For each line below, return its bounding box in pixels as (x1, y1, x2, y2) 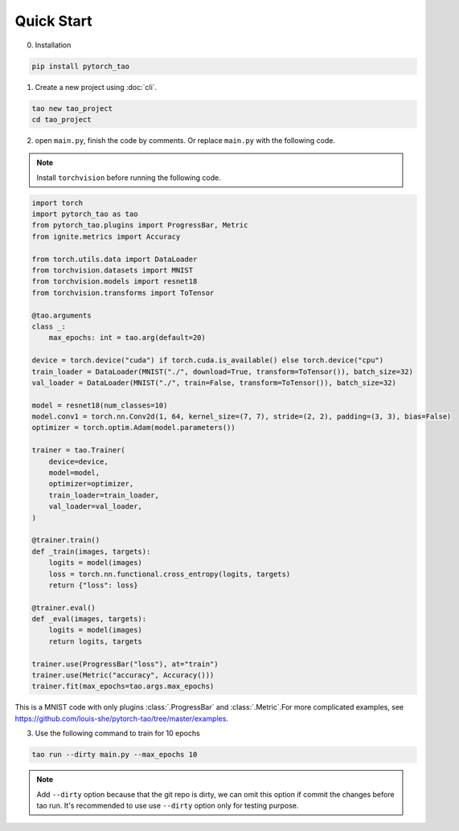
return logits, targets (48, 637, 142, 646)
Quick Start (14, 12, 92, 30)
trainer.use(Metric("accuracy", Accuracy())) (31, 671, 215, 680)
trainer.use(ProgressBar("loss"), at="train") (31, 659, 219, 669)
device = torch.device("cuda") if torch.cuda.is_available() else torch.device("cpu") (31, 356, 384, 365)
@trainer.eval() (31, 603, 96, 612)
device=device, (48, 456, 109, 466)
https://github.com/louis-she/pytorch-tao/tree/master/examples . (14, 714, 229, 723)
